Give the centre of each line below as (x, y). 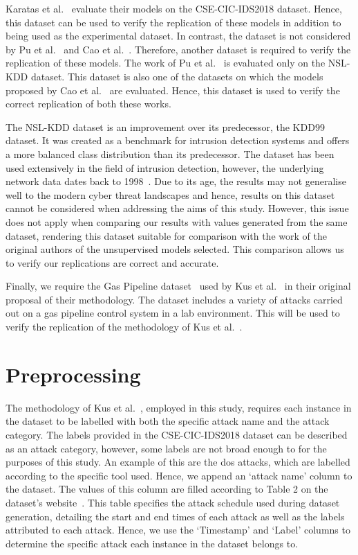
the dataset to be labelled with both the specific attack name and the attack (168, 421)
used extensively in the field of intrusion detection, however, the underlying (165, 167)
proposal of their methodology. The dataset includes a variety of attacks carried (174, 299)
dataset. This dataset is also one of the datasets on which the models (177, 76)
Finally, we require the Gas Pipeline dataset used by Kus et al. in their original (178, 286)
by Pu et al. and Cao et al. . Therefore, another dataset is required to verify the (178, 49)
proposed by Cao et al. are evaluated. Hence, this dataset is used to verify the (173, 90)
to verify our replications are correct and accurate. (112, 262)
